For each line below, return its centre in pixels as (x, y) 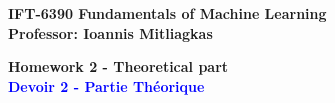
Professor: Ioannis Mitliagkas (110, 32)
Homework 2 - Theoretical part (118, 66)
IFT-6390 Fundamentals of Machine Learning (167, 13)
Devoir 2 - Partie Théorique (106, 85)
